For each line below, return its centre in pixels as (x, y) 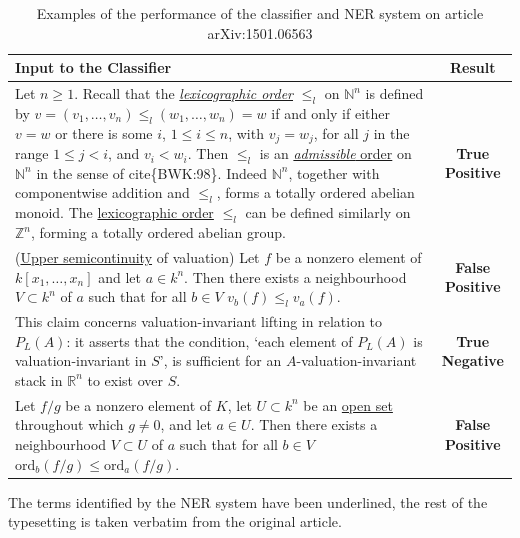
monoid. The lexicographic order (114, 212)
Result (473, 67)
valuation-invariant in (81, 360)
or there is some (104, 132)
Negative (472, 360)
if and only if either (330, 112)
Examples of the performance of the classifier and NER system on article (260, 13)
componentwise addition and (102, 192)
